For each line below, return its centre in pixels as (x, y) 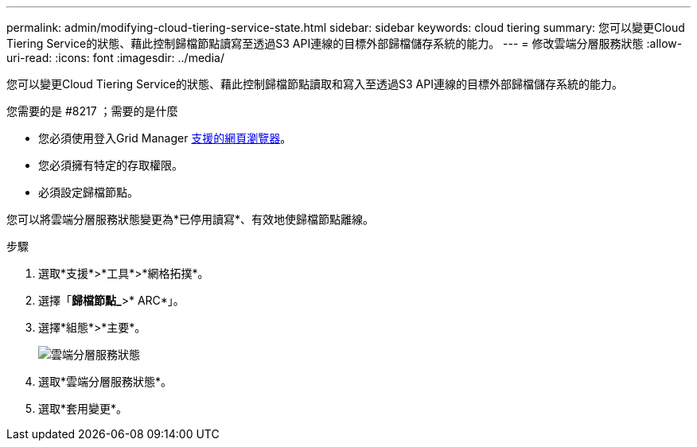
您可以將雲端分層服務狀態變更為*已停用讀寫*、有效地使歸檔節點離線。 (191, 219)
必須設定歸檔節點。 (88, 192)
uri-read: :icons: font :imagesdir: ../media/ (115, 58)
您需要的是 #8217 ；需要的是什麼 (92, 111)
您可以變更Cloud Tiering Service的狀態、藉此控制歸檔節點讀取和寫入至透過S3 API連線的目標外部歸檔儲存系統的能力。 (315, 84)
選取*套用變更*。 (83, 408)
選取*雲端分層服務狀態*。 (105, 381)
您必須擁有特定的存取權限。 (111, 165)
